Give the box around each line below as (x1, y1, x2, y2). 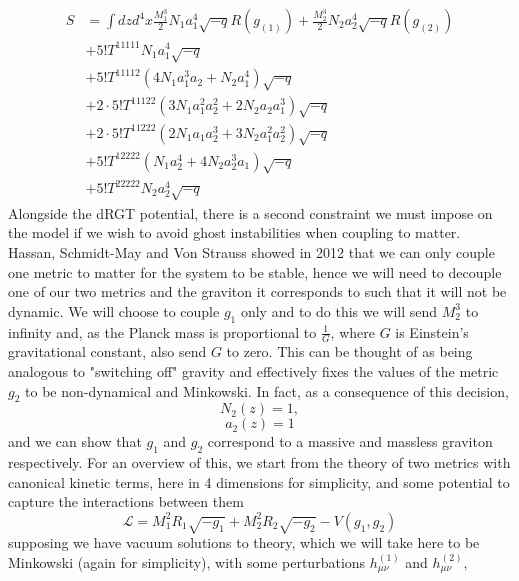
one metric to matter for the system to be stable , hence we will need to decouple (8, 261, 502, 282)
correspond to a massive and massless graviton (207, 431, 493, 452)
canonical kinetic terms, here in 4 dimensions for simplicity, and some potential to (8, 471, 510, 492)
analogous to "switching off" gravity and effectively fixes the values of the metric (8, 361, 499, 381)
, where (330, 321, 375, 342)
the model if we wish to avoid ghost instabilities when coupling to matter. (8, 222, 461, 243)
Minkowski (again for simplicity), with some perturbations (8, 551, 366, 572)
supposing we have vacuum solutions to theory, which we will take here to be (8, 532, 480, 553)
